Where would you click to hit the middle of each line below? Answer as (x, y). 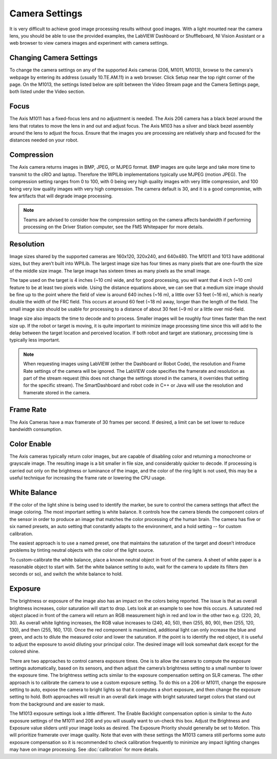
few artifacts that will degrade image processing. (61, 196)
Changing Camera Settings (54, 58)
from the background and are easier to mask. (57, 704)
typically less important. (35, 340)
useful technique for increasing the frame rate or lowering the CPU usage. (88, 478)
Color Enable (30, 444)
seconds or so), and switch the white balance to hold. (66, 574)
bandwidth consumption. (36, 429)
